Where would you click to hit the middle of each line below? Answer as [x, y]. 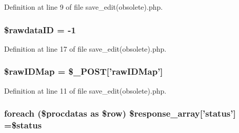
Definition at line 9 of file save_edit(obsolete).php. [84, 7]
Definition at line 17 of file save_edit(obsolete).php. [85, 48]
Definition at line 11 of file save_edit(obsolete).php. [85, 90]
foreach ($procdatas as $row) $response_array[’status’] [120, 113]
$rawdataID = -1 [40, 29]
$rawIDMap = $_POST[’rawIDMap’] [84, 71]
